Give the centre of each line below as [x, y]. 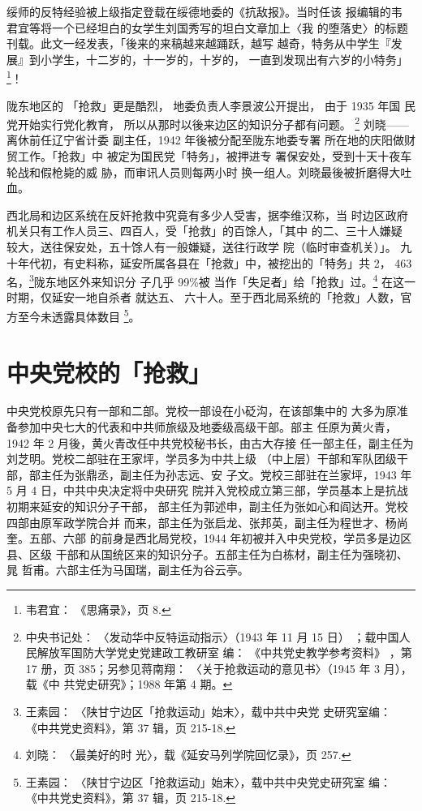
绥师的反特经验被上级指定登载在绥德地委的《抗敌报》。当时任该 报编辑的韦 [205, 11]
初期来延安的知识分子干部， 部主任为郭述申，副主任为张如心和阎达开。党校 [207, 506]
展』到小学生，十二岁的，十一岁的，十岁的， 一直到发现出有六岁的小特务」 [207, 59]
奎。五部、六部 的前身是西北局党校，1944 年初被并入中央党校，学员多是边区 [209, 538]
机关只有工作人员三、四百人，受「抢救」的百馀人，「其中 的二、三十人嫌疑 [205, 231]
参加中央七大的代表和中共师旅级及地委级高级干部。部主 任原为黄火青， [207, 427]
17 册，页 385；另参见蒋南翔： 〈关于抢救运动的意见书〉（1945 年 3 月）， [219, 668]
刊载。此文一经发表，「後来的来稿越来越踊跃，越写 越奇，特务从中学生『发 [205, 43]
